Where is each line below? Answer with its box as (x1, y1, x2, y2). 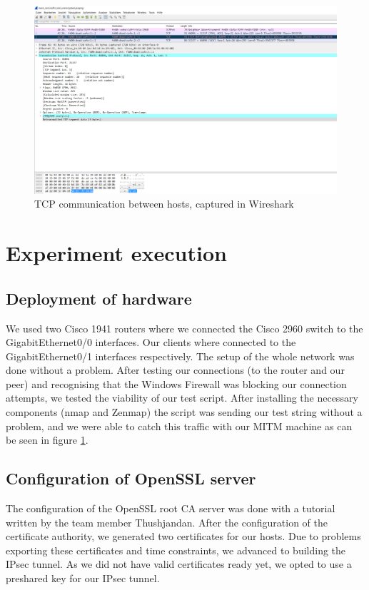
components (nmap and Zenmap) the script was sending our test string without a (6, 405, 363, 419)
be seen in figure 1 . (6, 432, 89, 447)
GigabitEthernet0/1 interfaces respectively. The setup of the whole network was (6, 348, 355, 363)
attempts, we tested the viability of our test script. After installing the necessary (6, 390, 358, 405)
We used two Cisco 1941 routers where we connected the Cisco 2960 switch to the (6, 320, 363, 335)
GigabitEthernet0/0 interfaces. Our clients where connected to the (6, 335, 296, 350)
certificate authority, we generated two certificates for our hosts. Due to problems (6, 529, 361, 544)
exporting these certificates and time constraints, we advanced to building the (6, 542, 346, 557)
